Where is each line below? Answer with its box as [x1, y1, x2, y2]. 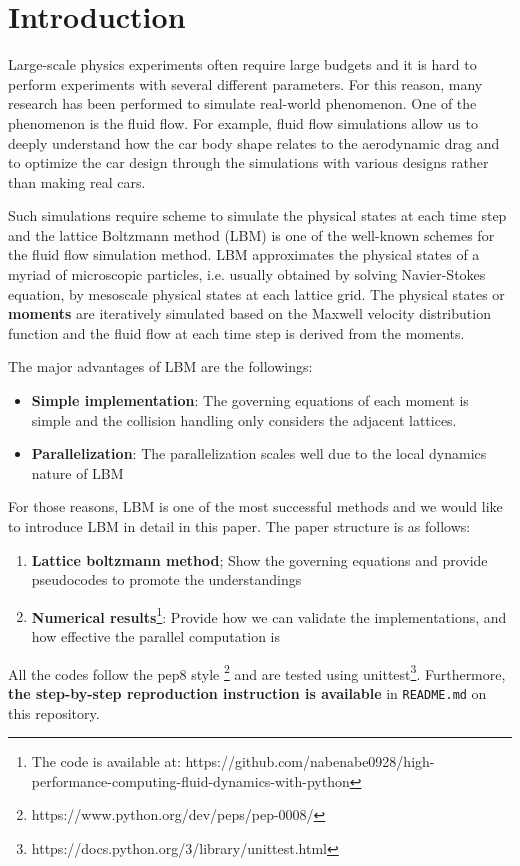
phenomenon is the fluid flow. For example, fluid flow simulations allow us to [8, 112, 478, 133]
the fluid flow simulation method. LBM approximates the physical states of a [8, 244, 480, 265]
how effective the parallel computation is [31, 626, 281, 647]
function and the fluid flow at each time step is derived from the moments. [8, 322, 465, 343]
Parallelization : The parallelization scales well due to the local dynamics [31, 443, 487, 464]
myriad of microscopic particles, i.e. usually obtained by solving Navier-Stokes [8, 264, 486, 285]
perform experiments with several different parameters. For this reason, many [8, 73, 483, 94]
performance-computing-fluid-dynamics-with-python [31, 770, 350, 791]
